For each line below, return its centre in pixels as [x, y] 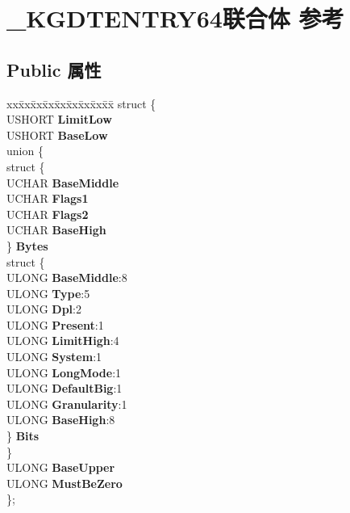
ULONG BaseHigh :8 [61, 420]
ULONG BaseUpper [61, 467]
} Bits [23, 436]
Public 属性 [54, 69]
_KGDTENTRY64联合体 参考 [175, 18]
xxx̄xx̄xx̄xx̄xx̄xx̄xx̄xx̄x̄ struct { [81, 103]
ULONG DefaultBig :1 [65, 388]
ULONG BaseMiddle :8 [67, 278]
